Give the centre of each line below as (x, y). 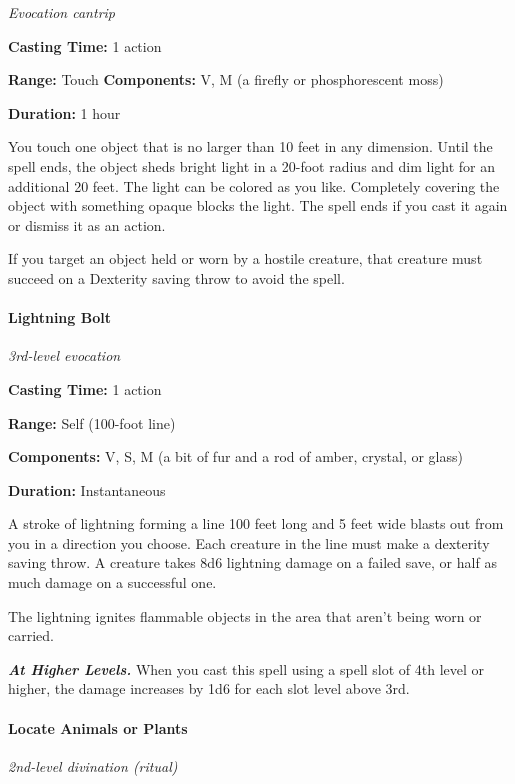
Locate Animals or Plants (98, 727)
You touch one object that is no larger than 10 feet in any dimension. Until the (250, 146)
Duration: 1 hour (64, 112)
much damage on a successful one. (112, 582)
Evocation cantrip (61, 12)
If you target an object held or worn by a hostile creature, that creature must (245, 258)
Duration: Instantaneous (87, 489)
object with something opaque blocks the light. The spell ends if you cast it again (258, 205)
